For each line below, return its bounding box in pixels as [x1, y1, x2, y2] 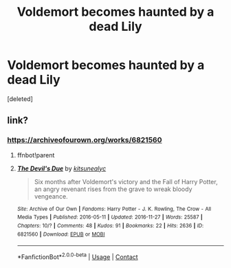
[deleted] [7, 94, 33, 103]
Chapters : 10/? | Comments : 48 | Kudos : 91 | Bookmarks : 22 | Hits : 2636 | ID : [16, 222, 204, 229]
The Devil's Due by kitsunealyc [16, 164, 107, 172]
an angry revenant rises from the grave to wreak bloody [34, 185, 192, 193]
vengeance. [34, 192, 68, 200]
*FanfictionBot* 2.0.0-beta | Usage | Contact [16, 252, 139, 261]
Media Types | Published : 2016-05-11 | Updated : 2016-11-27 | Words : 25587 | [16, 214, 203, 221]
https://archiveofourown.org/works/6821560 [7, 135, 163, 145]
